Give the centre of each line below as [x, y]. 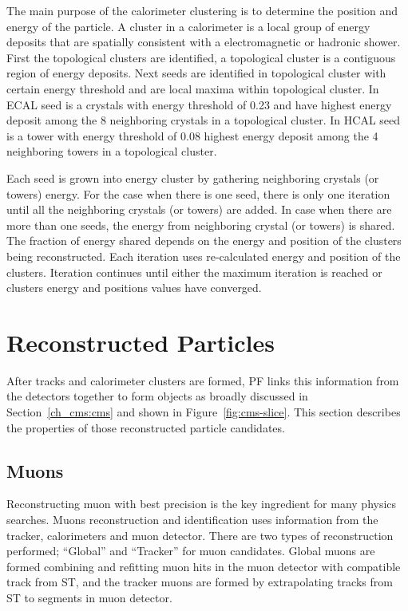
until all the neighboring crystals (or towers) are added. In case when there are [199, 209]
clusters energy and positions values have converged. [134, 288]
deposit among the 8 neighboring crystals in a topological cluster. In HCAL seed [204, 120]
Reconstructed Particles [141, 342]
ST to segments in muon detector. [89, 597]
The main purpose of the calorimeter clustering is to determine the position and [202, 10]
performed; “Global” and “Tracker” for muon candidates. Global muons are [191, 551]
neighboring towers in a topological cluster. [112, 151]
